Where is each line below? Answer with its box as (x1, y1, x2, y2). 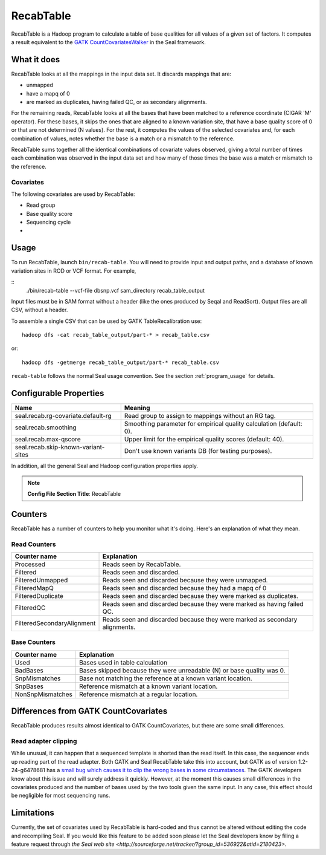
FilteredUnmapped (14, 576, 68, 584)
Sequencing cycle (26, 218, 71, 226)
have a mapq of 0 (26, 89, 70, 97)
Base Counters (11, 638, 56, 646)
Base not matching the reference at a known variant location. (79, 674, 253, 683)
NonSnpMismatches (14, 690, 72, 698)
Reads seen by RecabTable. (102, 560, 181, 568)
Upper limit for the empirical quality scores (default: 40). (124, 435, 284, 444)
